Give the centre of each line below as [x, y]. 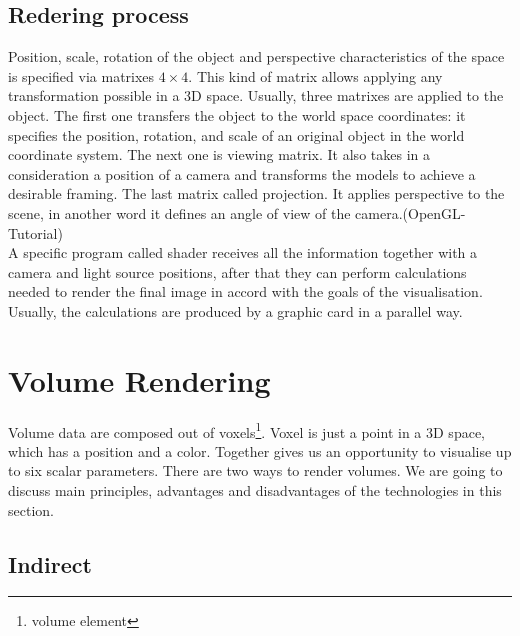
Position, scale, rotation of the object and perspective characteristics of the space [256, 56]
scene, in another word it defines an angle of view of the [179, 212]
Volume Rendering [139, 379]
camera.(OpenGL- [410, 212]
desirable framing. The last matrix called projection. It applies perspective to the [256, 193]
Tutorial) [35, 232]
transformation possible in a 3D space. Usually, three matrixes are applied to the [256, 95]
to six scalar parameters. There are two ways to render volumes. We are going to [255, 470]
